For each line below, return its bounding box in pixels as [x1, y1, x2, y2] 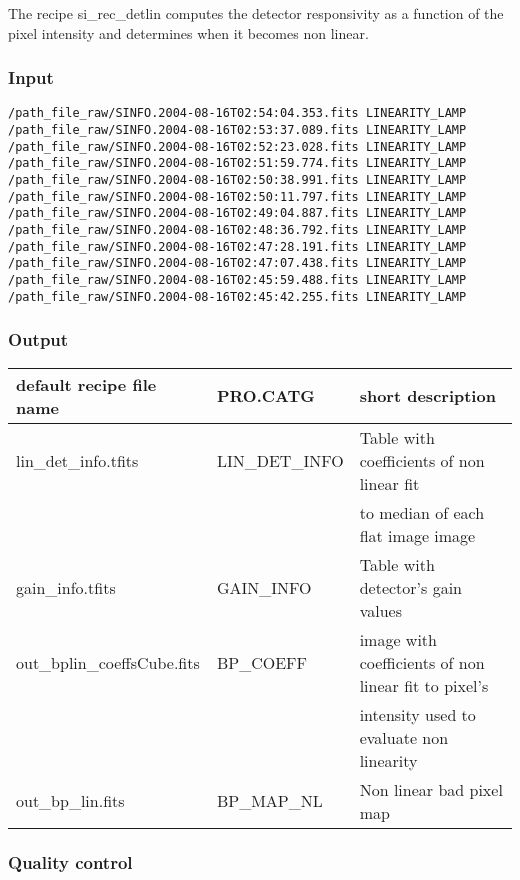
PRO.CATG [216, 384, 315, 407]
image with [359, 627, 437, 651]
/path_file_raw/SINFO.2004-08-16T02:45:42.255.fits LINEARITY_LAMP [8, 289, 467, 304]
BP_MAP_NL [216, 789, 323, 812]
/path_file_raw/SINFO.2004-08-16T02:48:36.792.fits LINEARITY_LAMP [8, 223, 467, 237]
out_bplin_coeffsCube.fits [16, 650, 200, 674]
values [359, 598, 402, 622]
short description [359, 384, 496, 407]
